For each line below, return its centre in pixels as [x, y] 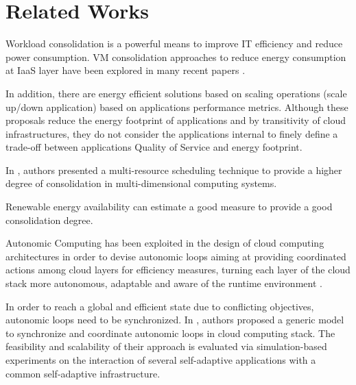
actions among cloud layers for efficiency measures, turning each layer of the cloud [178, 270]
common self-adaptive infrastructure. [83, 373]
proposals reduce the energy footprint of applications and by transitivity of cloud [176, 120]
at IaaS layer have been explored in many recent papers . [126, 70]
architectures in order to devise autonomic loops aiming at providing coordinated [176, 256]
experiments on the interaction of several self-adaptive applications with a [161, 360]
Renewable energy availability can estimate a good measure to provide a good [169, 207]
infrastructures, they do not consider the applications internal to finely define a [172, 133]
